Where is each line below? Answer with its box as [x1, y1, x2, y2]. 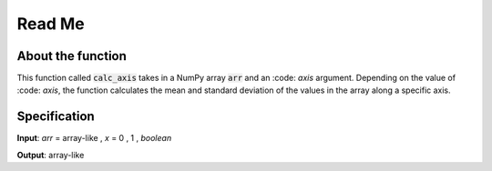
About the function [16, 48, 128, 64]
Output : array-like [16, 149, 85, 160]
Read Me [16, 14, 86, 34]
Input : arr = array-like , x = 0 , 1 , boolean [16, 133, 172, 144]
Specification [16, 109, 95, 125]
